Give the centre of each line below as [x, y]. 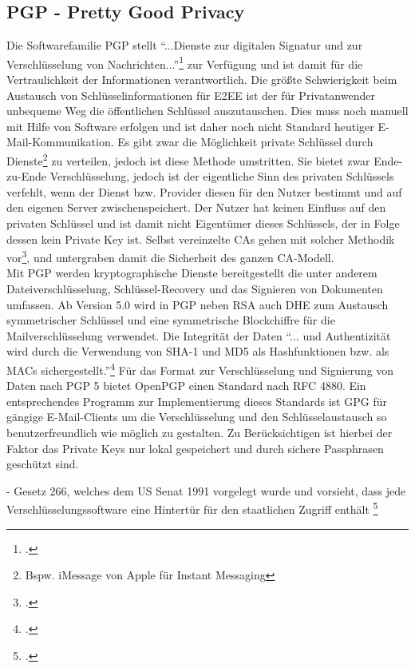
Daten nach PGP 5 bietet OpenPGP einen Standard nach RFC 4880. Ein [186, 386]
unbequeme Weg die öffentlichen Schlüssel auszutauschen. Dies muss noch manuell [207, 111]
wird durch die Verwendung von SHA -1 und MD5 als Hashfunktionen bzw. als [198, 351]
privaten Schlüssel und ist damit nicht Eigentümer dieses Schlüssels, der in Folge [203, 223]
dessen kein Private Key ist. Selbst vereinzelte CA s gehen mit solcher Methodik [201, 239]
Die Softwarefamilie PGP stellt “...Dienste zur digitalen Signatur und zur [185, 45]
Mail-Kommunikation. [60, 142]
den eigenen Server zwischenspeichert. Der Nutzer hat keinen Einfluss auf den [196, 207]
